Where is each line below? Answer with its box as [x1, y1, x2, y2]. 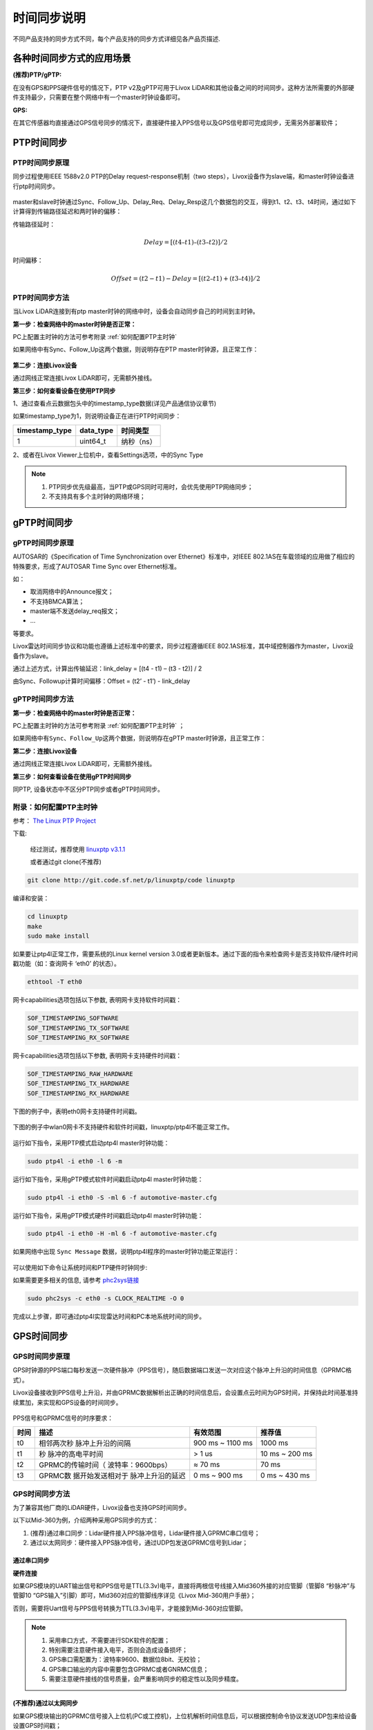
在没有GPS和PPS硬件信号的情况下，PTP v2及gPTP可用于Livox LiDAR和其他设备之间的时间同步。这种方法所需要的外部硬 [12, 83, 355, 91]
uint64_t [79, 436, 106, 446]
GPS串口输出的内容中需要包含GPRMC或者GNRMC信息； [48, 1665, 209, 1673]
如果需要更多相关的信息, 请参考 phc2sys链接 [12, 1276, 140, 1284]
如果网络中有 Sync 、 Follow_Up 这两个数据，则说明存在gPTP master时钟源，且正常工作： [12, 734, 267, 743]
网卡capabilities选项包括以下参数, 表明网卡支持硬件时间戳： [12, 1052, 182, 1060]
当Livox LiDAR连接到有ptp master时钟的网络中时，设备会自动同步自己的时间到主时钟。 [12, 307, 259, 316]
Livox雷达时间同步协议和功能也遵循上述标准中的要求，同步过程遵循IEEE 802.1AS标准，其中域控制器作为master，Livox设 [12, 642, 354, 650]
